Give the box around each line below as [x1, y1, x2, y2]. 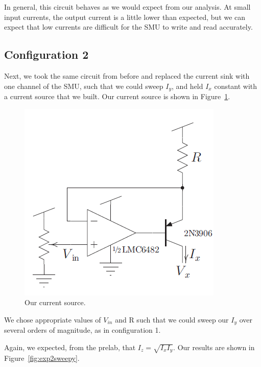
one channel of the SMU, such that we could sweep [4, 80, 163, 91]
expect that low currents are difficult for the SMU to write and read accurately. [4, 21, 253, 32]
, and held [172, 80, 203, 91]
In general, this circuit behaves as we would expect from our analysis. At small [4, 2, 251, 12]
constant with [214, 80, 257, 91]
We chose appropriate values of [4, 314, 101, 325]
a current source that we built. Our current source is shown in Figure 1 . [4, 91, 230, 102]
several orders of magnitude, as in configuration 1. [4, 325, 161, 335]
